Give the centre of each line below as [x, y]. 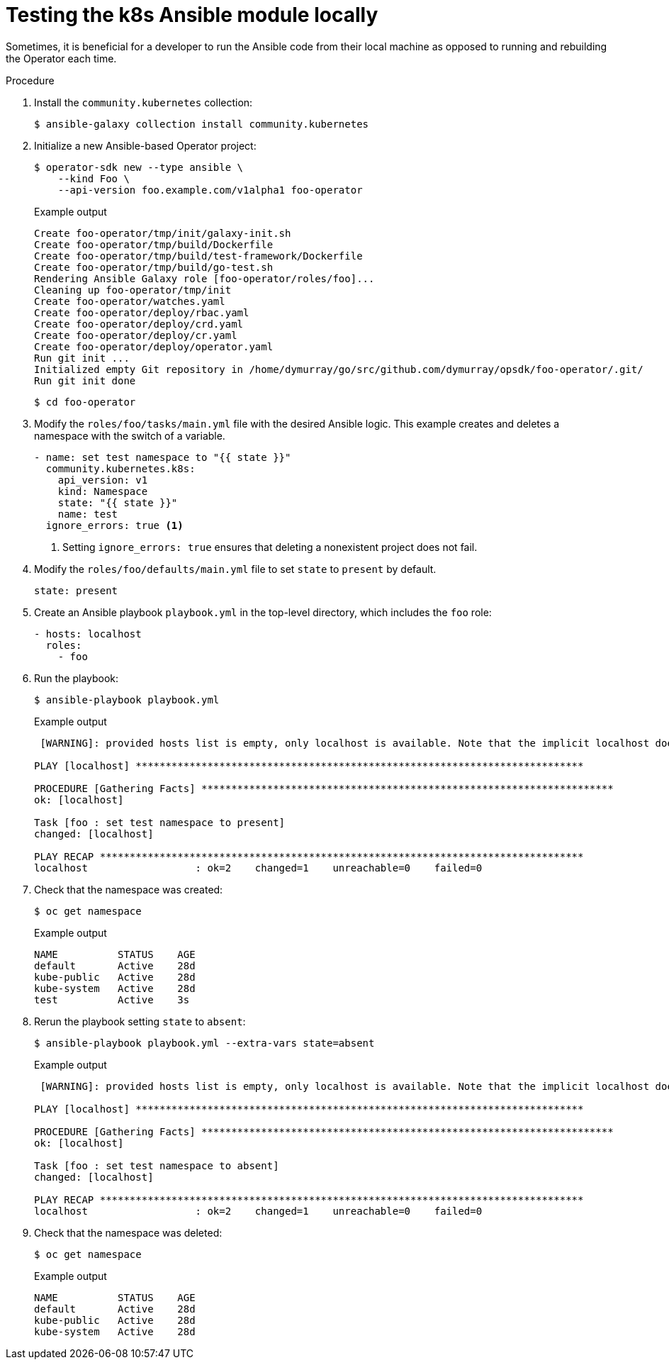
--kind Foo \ [94, 178]
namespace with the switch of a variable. [130, 435]
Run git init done [85, 380]
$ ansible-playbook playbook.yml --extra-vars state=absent [204, 1043]
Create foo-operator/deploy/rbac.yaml [142, 312]
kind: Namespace [103, 491]
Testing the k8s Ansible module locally [192, 15]
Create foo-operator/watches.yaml [130, 301]
